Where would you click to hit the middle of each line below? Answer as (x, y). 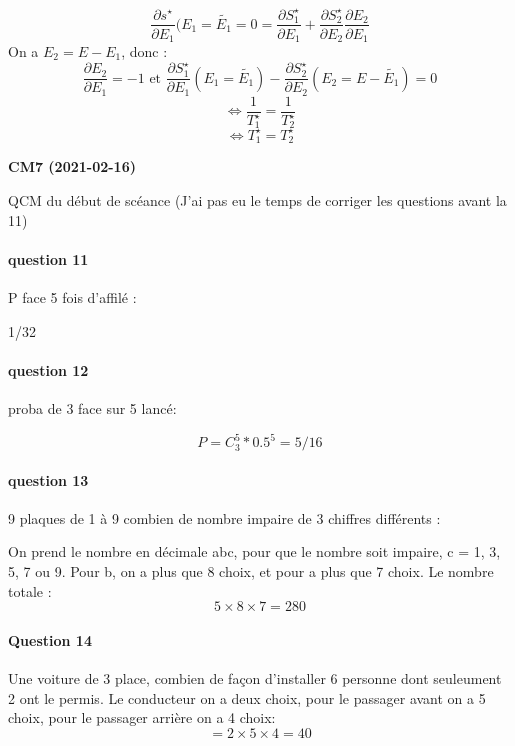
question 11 (48, 258)
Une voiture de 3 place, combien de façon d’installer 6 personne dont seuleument (255, 678)
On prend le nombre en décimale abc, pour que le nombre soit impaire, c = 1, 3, (254, 551)
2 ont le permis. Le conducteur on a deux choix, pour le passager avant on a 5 (247, 697)
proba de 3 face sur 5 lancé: (92, 408)
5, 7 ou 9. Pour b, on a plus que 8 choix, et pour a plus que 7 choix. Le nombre (251, 571)
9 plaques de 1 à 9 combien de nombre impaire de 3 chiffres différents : (224, 517)
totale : (30, 590)
